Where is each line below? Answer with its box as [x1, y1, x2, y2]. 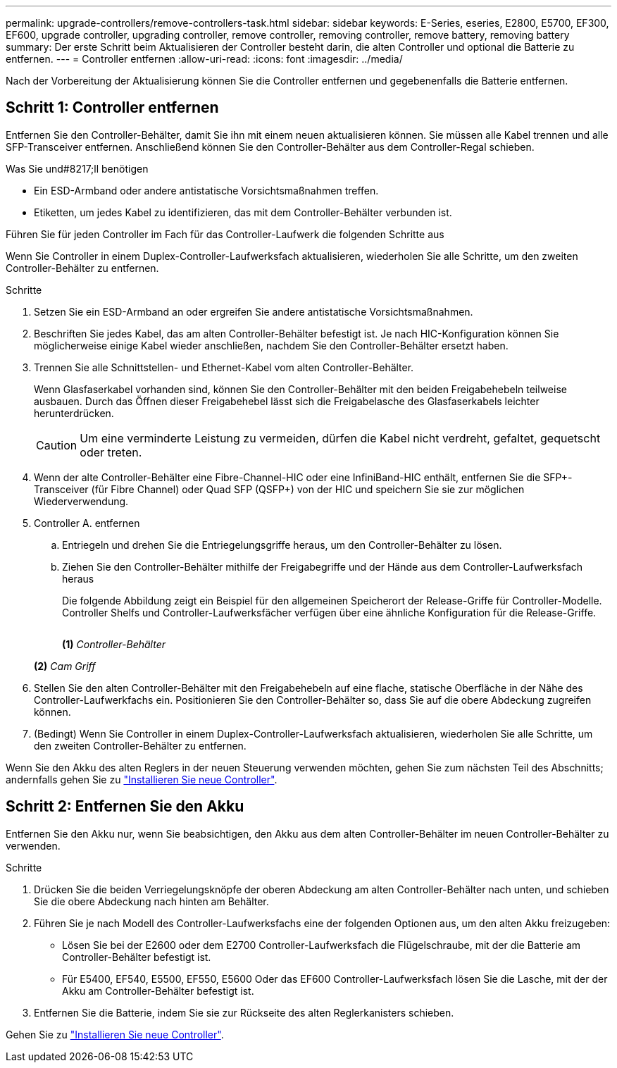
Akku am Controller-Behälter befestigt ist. [62, 984, 254, 997]
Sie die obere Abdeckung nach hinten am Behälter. [34, 895, 269, 907]
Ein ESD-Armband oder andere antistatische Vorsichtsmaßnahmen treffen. [34, 184, 379, 197]
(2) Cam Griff [34, 659, 96, 672]
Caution [36, 437, 77, 452]
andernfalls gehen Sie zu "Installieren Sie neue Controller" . [6, 773, 278, 786]
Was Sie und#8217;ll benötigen [6, 162, 149, 175]
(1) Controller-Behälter [62, 638, 166, 650]
